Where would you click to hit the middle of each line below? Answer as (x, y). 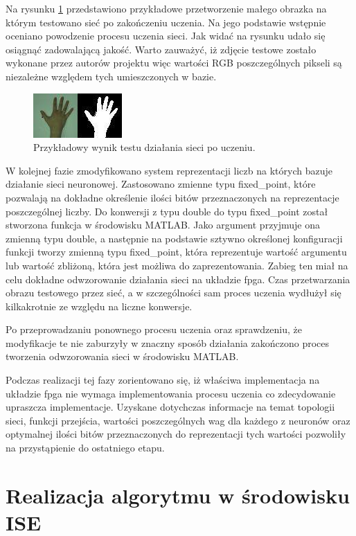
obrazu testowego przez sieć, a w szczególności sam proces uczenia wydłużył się (173, 293)
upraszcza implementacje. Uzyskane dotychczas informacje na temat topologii (170, 407)
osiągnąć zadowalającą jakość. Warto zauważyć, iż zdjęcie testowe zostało (161, 49)
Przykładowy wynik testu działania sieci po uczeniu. (144, 147)
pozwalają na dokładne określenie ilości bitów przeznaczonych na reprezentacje (172, 197)
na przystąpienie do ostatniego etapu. (85, 448)
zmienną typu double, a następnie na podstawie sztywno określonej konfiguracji (174, 238)
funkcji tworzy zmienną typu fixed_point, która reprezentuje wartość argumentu (176, 252)
